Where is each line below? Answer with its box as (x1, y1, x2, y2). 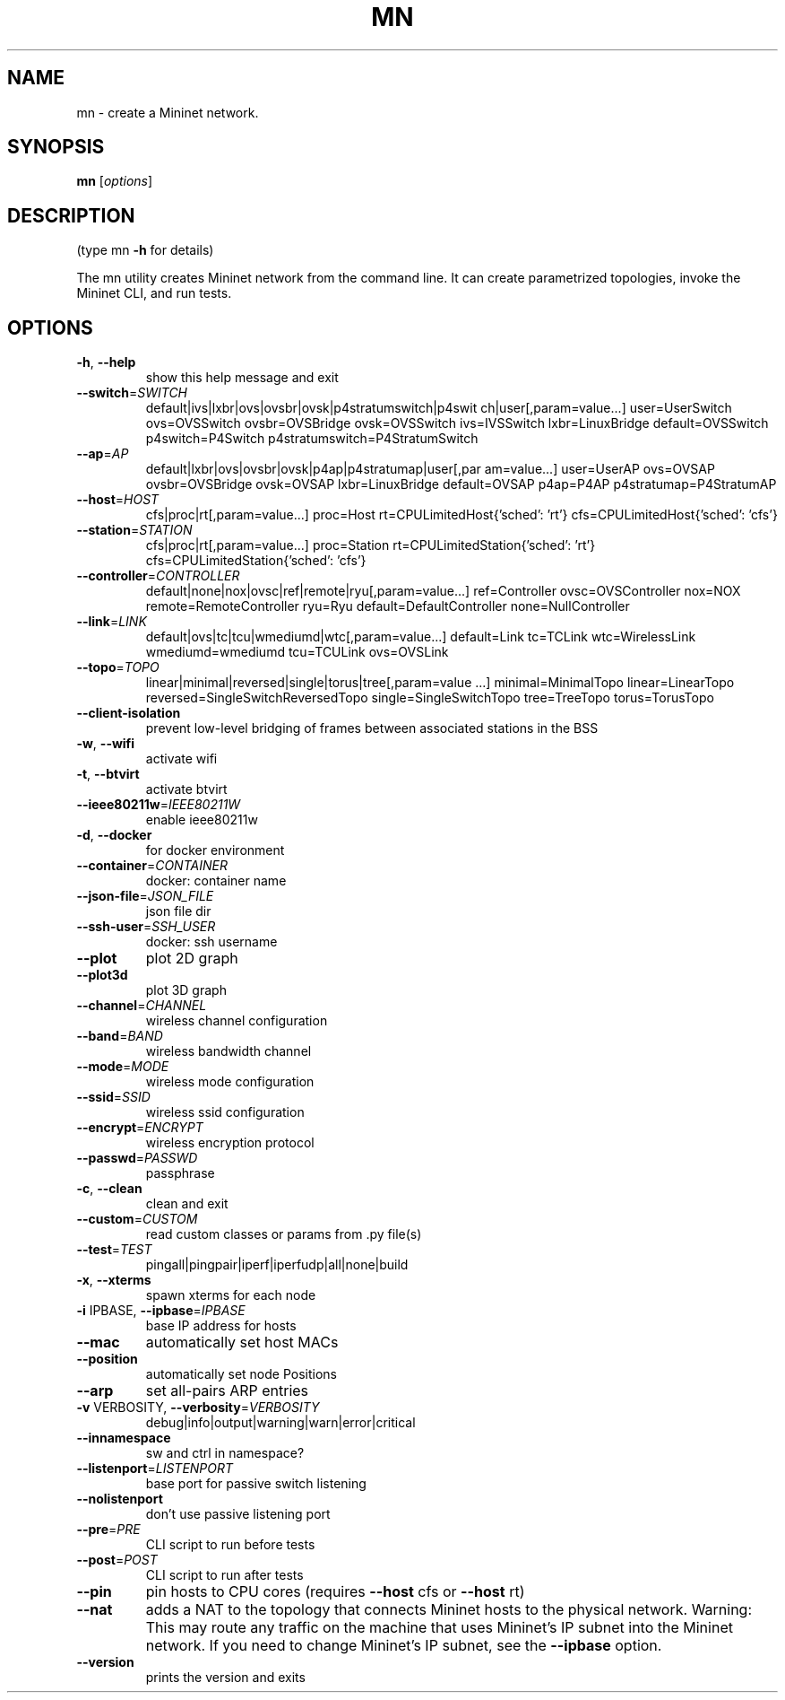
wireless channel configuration (145, 1013, 328, 1029)
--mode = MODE (76, 1059, 169, 1075)
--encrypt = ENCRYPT (76, 1120, 203, 1136)
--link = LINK (76, 614, 147, 630)
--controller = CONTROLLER (76, 568, 240, 584)
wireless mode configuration (145, 1074, 315, 1090)
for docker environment (145, 842, 285, 859)
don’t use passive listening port (145, 1506, 331, 1522)
